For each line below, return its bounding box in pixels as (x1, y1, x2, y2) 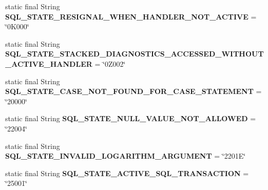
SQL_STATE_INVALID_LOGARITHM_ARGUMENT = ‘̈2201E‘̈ (5, 150, 246, 161)
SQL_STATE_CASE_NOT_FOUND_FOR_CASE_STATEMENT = (5, 86, 262, 97)
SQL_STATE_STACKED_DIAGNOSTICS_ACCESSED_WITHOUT (5, 48, 264, 59)
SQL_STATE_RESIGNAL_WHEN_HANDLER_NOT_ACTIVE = (5, 11, 257, 22)
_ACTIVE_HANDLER (5, 58, 92, 69)
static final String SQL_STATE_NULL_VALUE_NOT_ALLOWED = (5, 113, 256, 124)
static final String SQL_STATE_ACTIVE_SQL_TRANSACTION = (5, 167, 249, 178)
